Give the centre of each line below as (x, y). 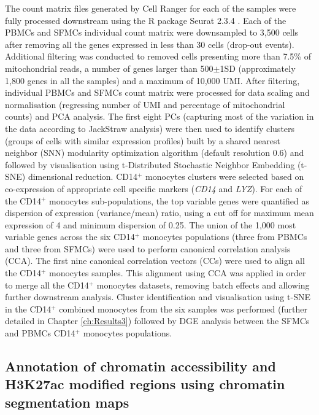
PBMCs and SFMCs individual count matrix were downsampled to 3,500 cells (152, 32)
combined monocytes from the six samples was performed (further (183, 308)
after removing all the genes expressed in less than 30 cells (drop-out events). (150, 44)
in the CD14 (28, 308)
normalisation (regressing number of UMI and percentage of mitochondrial (145, 104)
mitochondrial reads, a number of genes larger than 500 (109, 68)
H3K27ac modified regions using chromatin (145, 384)
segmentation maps (67, 402)
